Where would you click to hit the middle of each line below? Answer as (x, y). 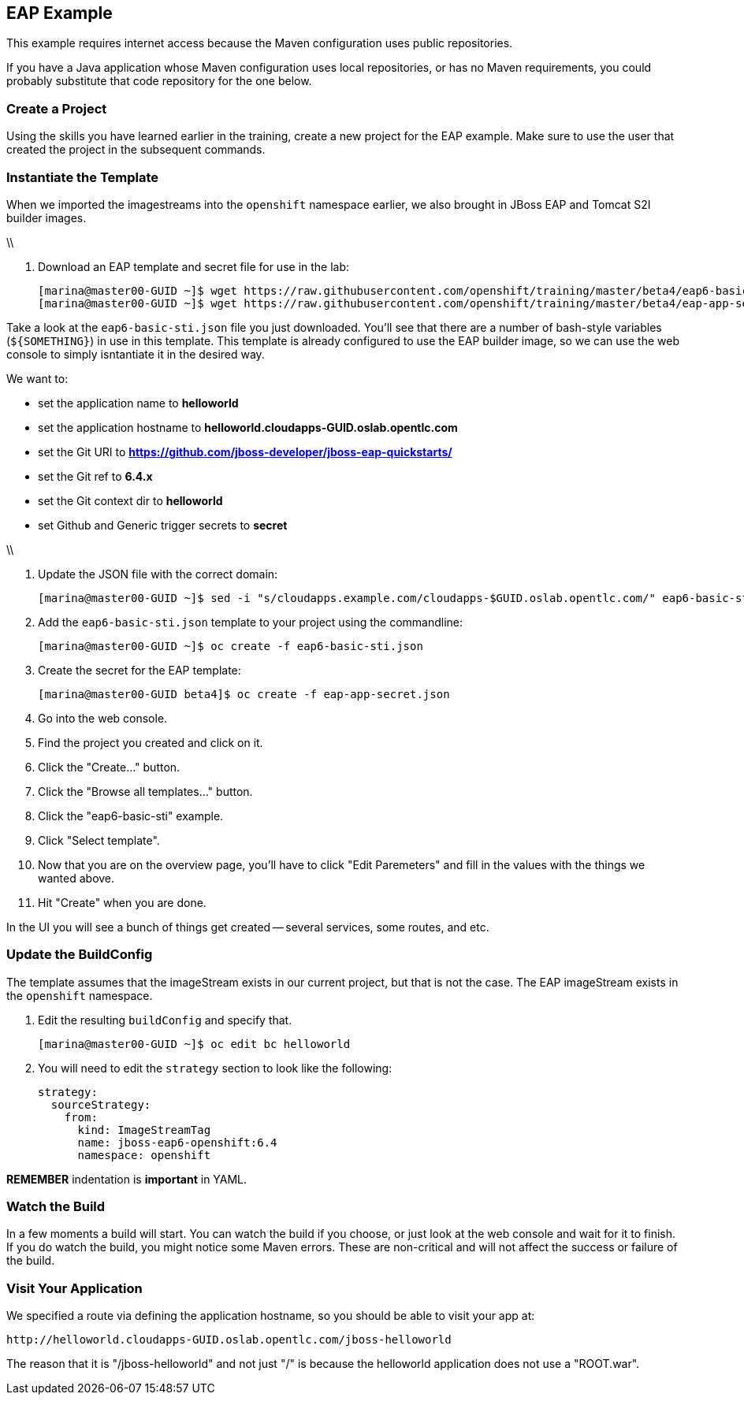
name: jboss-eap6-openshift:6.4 (177, 1142)
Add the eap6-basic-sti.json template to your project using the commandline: (251, 622)
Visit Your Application (74, 1288)
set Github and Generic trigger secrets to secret (163, 525)
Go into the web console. (103, 718)
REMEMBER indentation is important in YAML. (127, 1179)
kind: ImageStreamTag (144, 1130)
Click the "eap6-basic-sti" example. (131, 816)
